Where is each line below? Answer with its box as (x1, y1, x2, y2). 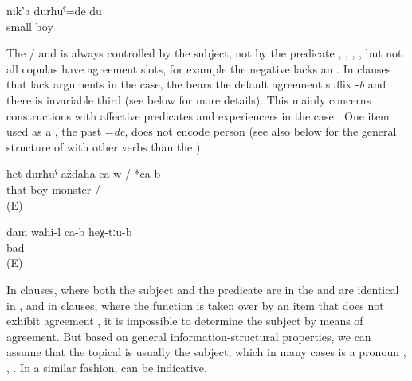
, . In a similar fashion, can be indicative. (6, 359, 207, 375)
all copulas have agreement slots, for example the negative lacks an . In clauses (6, 60, 391, 77)
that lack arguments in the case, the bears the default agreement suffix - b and (6, 76, 386, 92)
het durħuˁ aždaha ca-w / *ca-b (6, 165, 161, 182)
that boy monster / (6, 180, 100, 197)
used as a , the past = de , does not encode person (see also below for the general (6, 123, 397, 139)
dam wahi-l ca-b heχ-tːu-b (6, 223, 132, 240)
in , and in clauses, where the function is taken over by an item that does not (6, 297, 384, 313)
